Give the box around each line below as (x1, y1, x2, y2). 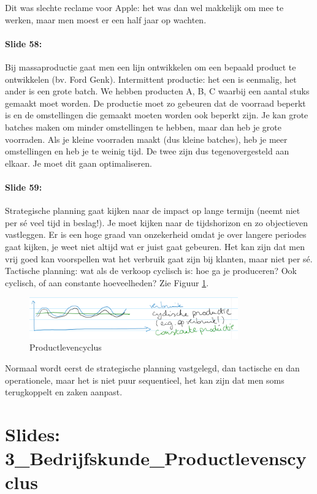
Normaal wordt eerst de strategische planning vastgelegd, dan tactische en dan (5, 362, 300, 374)
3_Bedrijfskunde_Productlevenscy (5, 446, 307, 471)
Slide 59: (5, 180, 42, 193)
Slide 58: (5, 37, 42, 50)
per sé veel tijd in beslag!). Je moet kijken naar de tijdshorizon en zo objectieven (5, 216, 308, 229)
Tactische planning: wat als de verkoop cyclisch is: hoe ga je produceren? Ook (5, 264, 297, 277)
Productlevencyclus (29, 341, 102, 354)
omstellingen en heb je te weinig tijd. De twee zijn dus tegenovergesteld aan (5, 145, 289, 158)
